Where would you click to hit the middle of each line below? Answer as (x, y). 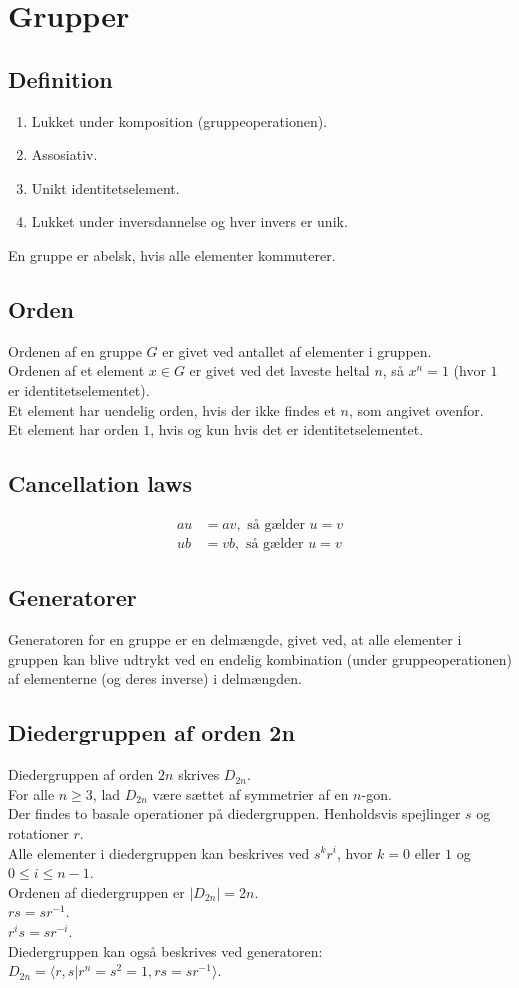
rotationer (38, 832)
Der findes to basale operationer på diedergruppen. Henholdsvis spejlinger (234, 813)
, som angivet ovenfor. (416, 409)
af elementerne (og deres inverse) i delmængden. (155, 678)
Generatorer (72, 597)
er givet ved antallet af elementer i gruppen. (297, 350)
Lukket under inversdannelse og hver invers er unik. (189, 221)
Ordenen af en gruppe (75, 350)
